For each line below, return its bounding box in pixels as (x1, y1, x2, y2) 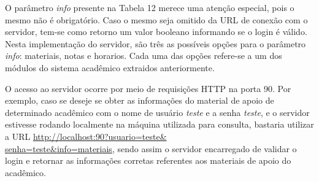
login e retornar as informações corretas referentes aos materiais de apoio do (5, 154, 291, 167)
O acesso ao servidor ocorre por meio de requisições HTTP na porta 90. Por (5, 82, 291, 94)
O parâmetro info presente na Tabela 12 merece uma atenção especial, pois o (5, 1, 294, 13)
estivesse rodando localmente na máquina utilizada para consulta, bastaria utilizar (5, 118, 314, 131)
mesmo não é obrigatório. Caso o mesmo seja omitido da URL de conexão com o (5, 13, 308, 26)
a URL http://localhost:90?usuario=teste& (5, 129, 167, 142)
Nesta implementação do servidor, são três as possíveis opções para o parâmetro (5, 37, 306, 50)
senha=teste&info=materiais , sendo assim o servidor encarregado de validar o (5, 142, 297, 155)
